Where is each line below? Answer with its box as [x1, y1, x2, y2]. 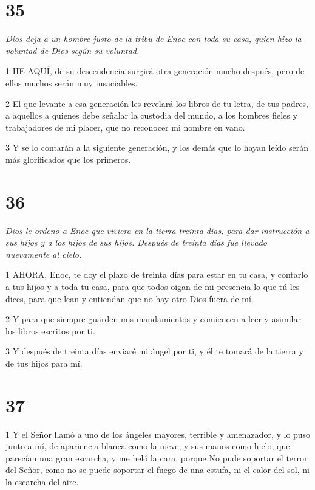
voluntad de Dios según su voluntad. [5, 44, 140, 57]
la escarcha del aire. [5, 475, 79, 488]
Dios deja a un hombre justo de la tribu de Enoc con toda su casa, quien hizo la [5, 32, 302, 45]
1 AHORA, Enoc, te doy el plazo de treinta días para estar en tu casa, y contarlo [5, 268, 308, 281]
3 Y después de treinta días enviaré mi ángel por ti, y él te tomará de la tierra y [5, 345, 303, 357]
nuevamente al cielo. [5, 247, 82, 260]
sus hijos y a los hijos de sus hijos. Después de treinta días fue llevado [5, 236, 267, 249]
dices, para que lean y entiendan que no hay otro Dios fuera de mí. [5, 292, 254, 305]
